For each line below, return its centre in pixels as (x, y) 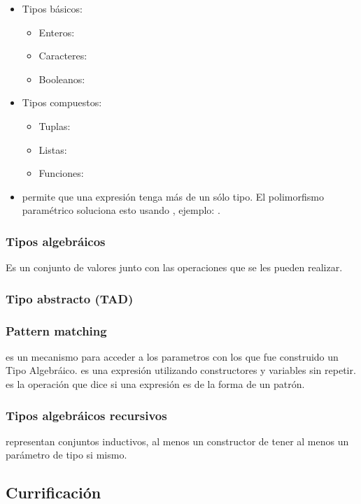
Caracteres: (63, 56)
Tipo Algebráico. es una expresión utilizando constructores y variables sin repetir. (181, 370)
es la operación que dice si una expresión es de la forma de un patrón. (155, 384)
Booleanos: (62, 79)
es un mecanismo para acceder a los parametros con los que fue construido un (172, 356)
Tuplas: (55, 125)
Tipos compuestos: (62, 102)
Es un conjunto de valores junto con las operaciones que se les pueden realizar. (174, 267)
